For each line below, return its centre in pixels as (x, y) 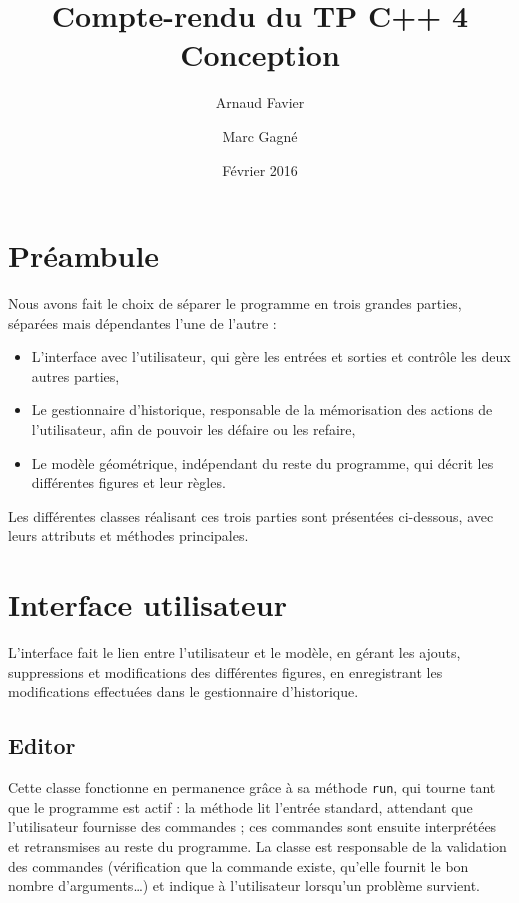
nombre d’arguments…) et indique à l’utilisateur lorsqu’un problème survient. (244, 885)
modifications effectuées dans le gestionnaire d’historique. (183, 691)
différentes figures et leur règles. (128, 482)
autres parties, (75, 375)
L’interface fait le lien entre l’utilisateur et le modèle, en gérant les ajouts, (234, 652)
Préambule (84, 255)
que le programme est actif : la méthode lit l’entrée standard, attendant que (240, 806)
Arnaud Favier (260, 102)
